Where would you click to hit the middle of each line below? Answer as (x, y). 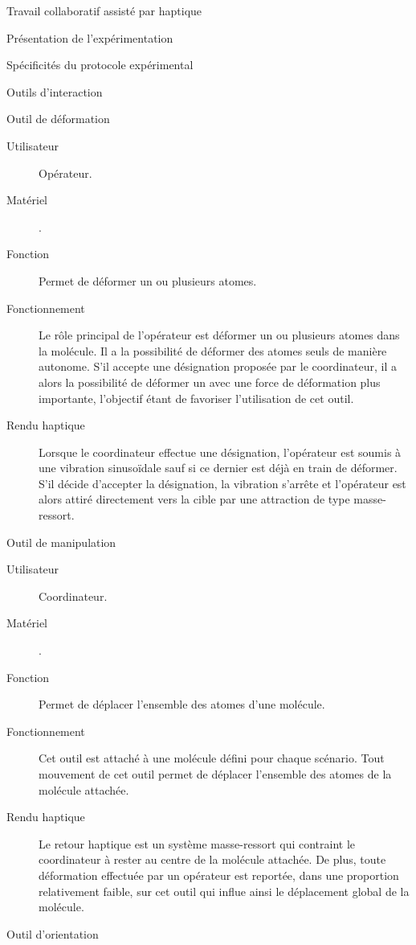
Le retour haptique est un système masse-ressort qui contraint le (197, 843)
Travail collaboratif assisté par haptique (104, 10)
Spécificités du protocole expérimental (100, 65)
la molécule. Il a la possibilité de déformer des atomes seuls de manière (213, 350)
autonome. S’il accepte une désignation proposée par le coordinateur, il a (218, 366)
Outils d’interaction (55, 91)
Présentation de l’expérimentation (90, 37)
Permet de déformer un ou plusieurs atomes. (148, 280)
